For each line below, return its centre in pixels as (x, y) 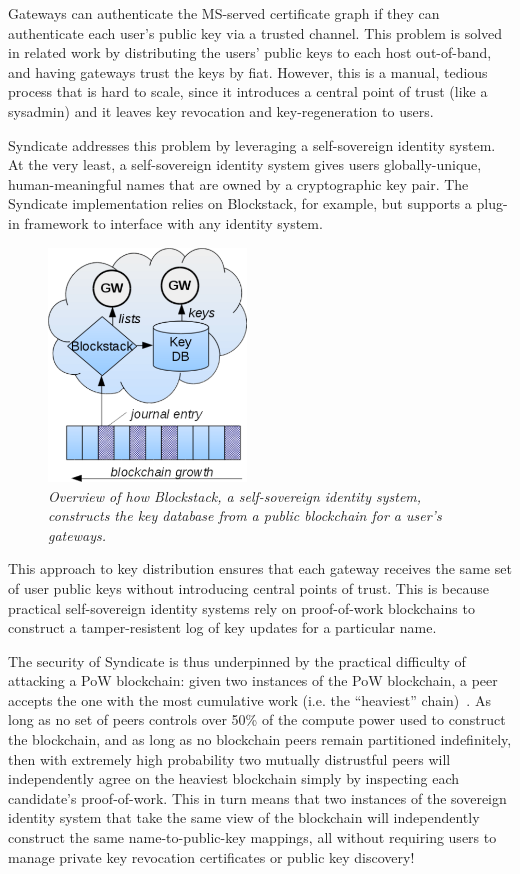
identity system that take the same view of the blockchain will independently (244, 817)
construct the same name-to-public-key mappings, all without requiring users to (252, 837)
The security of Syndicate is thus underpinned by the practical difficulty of (237, 660)
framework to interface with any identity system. (173, 222)
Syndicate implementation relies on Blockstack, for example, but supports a (240, 203)
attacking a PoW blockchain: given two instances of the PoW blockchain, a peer (253, 680)
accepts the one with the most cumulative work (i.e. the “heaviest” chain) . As (249, 699)
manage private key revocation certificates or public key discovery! (211, 856)
